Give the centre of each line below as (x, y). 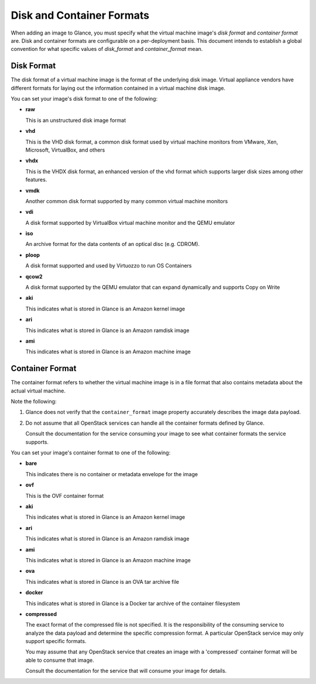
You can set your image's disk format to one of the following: (84, 99)
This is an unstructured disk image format (75, 120)
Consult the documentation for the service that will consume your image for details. (126, 671)
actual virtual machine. (38, 391)
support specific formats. (56, 641)
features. (36, 180)
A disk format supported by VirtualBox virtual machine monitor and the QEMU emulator (130, 223)
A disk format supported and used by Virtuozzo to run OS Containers (109, 266)
